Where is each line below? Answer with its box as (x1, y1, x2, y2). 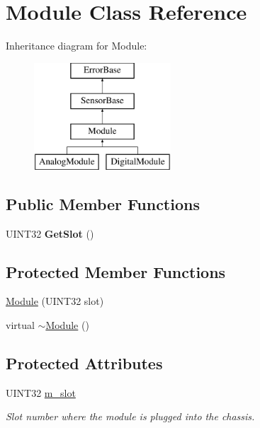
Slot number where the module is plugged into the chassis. (6, 409, 255, 424)
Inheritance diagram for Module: (6, 38, 147, 53)
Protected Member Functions (6, 260, 226, 282)
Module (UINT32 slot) (6, 294, 104, 308)
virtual (6, 318, 35, 332)
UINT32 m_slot (6, 385, 76, 400)
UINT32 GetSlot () (6, 226, 94, 241)
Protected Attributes (6, 352, 163, 374)
